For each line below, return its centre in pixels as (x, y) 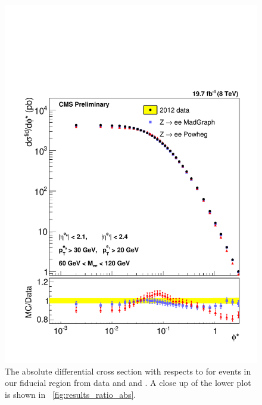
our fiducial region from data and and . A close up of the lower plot (128, 383)
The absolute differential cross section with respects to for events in (128, 371)
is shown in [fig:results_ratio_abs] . (71, 394)
